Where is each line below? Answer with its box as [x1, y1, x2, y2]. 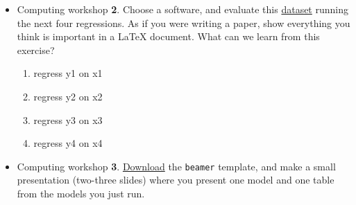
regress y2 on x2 [33, 89, 103, 103]
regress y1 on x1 [33, 66, 103, 80]
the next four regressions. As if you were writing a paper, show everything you [17, 15, 350, 30]
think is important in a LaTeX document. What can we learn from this [17, 29, 320, 44]
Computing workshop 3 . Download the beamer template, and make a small [17, 159, 336, 173]
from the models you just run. [17, 186, 145, 200]
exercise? [17, 42, 55, 57]
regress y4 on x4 [33, 136, 103, 150]
